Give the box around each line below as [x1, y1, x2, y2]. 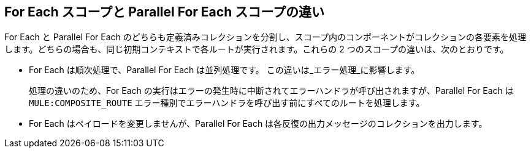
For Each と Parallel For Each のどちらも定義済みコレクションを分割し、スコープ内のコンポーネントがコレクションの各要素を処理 [4, 32, 526, 43]
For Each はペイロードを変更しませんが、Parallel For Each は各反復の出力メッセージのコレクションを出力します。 [29, 118, 487, 129]
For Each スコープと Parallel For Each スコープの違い [4, 4, 324, 20]
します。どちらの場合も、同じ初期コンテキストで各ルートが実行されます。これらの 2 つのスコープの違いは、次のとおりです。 [4, 44, 509, 55]
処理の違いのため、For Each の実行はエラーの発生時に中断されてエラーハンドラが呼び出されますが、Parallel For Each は [29, 85, 514, 96]
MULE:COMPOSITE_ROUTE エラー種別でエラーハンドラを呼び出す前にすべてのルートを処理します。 [29, 98, 425, 109]
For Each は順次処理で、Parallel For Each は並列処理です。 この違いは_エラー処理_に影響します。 [29, 65, 420, 76]
